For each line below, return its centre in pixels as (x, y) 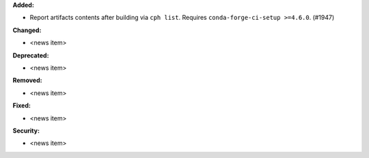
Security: (26, 131)
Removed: (27, 80)
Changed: (27, 30)
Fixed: (22, 105)
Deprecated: (31, 55)
